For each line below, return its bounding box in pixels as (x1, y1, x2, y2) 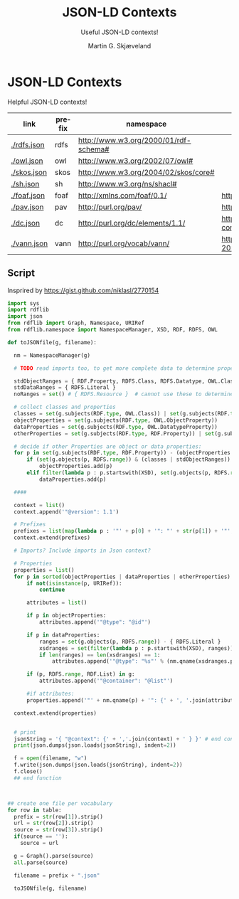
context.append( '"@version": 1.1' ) (14, 508, 119, 516)
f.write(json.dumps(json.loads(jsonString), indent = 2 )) (14, 762, 183, 769)
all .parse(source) (14, 858, 69, 866)
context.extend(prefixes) (14, 534, 91, 541)
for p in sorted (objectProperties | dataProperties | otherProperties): (14, 573, 234, 580)
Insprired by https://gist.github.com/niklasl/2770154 (7, 286, 159, 294)
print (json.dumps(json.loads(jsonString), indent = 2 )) (14, 742, 176, 749)
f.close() (14, 768, 43, 775)
